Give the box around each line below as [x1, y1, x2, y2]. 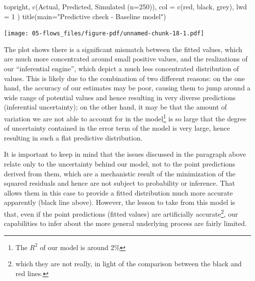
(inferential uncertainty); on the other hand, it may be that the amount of [4, 102, 227, 112]
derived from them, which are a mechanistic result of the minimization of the [4, 168, 236, 178]
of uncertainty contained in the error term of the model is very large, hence [4, 123, 230, 133]
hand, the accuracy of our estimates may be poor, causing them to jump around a [4, 83, 251, 93]
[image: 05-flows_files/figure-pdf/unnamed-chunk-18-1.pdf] [4, 30, 204, 37]
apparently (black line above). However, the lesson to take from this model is [4, 197, 235, 207]
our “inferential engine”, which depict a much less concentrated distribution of [4, 63, 239, 74]
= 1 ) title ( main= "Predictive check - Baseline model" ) [4, 11, 166, 21]
